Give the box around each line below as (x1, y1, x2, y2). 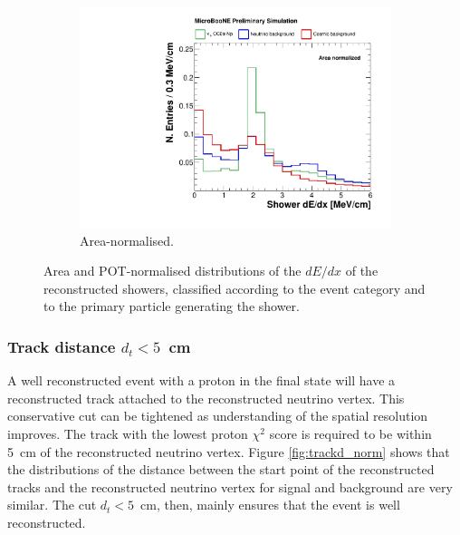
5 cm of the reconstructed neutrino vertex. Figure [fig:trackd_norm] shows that (7, 442, 450, 461)
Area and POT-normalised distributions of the (43, 261, 302, 280)
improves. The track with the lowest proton (7, 424, 248, 443)
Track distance (7, 336, 116, 357)
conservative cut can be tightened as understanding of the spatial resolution (7, 406, 428, 425)
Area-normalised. (80, 230, 174, 249)
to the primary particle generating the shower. (43, 297, 300, 316)
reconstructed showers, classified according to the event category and (43, 278, 426, 297)
